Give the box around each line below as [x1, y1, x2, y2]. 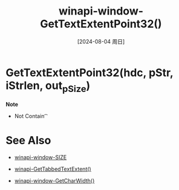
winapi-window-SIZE [14, 154, 67, 161]
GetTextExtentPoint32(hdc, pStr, [5, 65, 174, 79]
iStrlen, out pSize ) [5, 79, 91, 94]
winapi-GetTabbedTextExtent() [14, 165, 91, 173]
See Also [5, 134, 51, 148]
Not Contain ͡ [14, 113, 47, 120]
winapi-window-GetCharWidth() [14, 177, 95, 185]
